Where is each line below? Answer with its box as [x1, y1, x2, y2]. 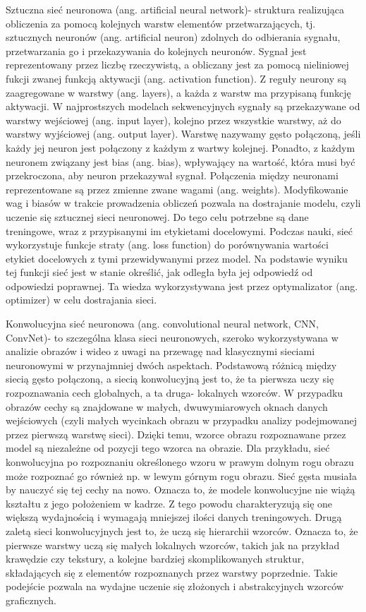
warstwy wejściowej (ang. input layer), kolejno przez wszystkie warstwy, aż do [6, 112, 341, 127]
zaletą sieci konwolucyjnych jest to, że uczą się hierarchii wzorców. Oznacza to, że [6, 523, 358, 538]
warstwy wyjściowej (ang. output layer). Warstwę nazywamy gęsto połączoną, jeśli [6, 126, 361, 141]
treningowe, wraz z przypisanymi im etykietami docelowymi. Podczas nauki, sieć [6, 223, 353, 238]
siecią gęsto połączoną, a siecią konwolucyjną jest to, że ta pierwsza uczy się [6, 371, 334, 386]
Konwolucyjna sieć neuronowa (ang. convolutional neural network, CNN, [6, 316, 319, 331]
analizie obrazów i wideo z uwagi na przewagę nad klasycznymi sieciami [6, 344, 315, 359]
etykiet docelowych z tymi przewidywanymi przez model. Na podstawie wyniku [6, 251, 348, 265]
